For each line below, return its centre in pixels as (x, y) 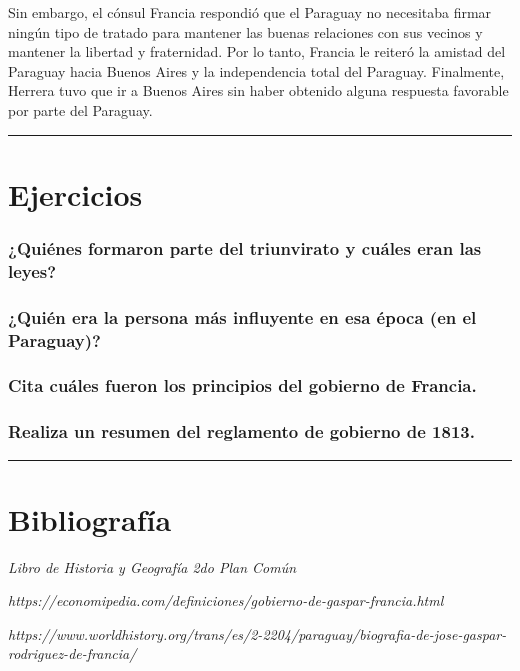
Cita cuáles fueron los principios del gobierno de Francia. (242, 385)
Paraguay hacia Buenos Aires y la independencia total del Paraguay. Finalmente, (256, 70)
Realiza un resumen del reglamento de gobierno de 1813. (241, 431)
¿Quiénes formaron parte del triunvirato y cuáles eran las (245, 247)
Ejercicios (75, 193)
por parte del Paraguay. (80, 109)
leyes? (32, 270)
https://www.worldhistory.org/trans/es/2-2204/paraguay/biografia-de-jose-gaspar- (257, 633)
